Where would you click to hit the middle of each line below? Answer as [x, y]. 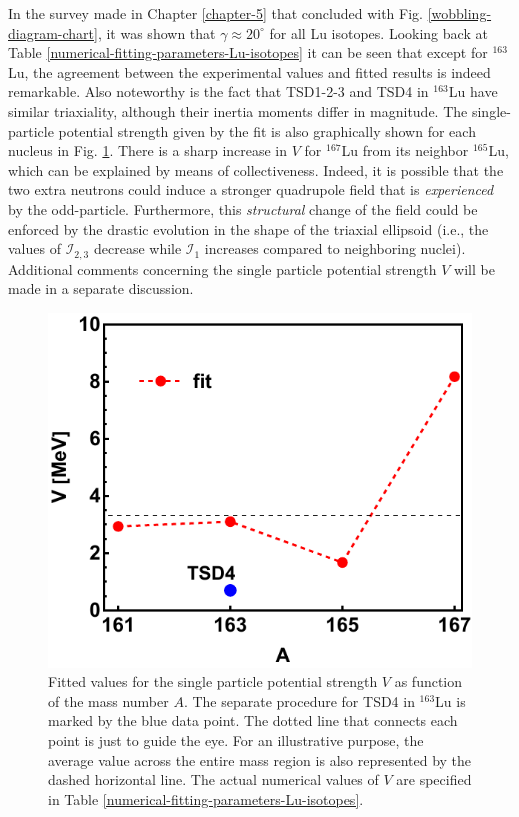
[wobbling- [459, 13]
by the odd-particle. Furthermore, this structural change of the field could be [243, 208]
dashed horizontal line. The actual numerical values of [213, 779]
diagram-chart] [53, 32]
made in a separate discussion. [101, 288]
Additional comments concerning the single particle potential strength [222, 268]
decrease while [137, 248]
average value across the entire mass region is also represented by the [260, 759]
